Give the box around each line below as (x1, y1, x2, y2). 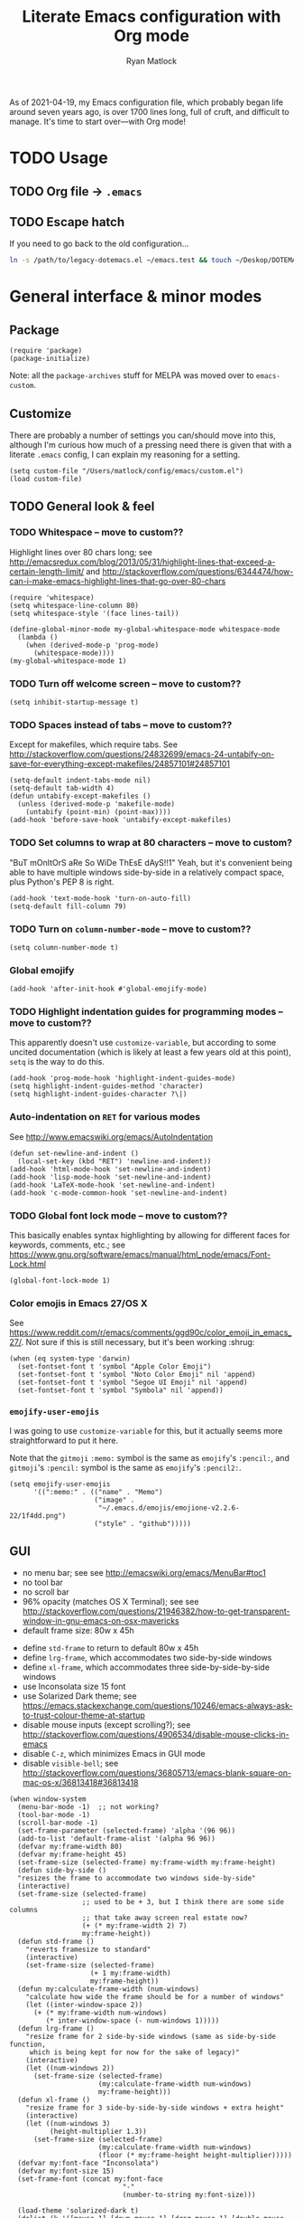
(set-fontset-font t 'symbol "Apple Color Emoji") (17, 1362, 212, 1371)
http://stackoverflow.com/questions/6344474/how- (102, 565, 294, 576)
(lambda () (17, 632, 59, 641)
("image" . (94, 1495, 135, 1504)
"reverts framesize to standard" (25, 1945, 151, 1955)
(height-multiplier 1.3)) (49, 2128, 147, 2137)
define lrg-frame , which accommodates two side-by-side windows (22, 1653, 272, 1663)
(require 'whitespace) (9, 592, 95, 602)
